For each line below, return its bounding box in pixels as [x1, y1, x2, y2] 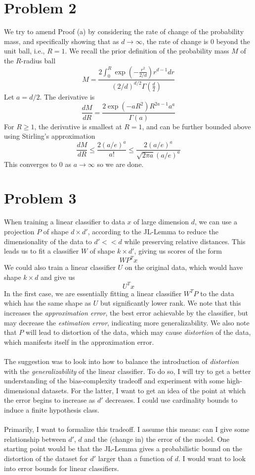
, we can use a [194, 216, 237, 227]
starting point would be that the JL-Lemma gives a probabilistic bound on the [4, 443, 242, 454]
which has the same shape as [4, 298, 91, 308]
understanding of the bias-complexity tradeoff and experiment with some [4, 375, 225, 386]
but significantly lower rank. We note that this [100, 298, 241, 308]
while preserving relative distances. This [124, 236, 246, 246]
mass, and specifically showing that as [4, 36, 119, 46]
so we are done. [97, 158, 144, 169]
